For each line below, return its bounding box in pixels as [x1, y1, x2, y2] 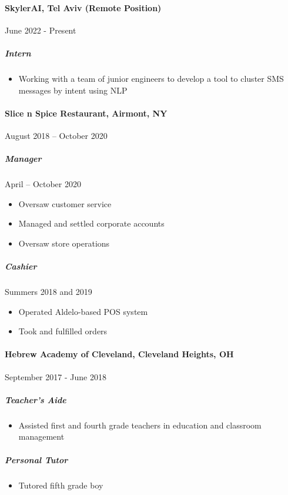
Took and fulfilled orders [18, 325, 108, 337]
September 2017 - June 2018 [5, 370, 106, 383]
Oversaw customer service [18, 197, 112, 210]
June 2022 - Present [5, 24, 76, 36]
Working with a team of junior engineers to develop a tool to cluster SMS [18, 72, 284, 84]
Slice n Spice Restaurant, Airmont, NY [5, 107, 168, 119]
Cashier [5, 260, 37, 273]
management [18, 430, 65, 443]
